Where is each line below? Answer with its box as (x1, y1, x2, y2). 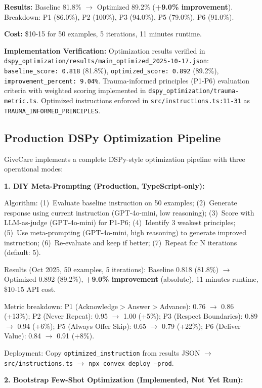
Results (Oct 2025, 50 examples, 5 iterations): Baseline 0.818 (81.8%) (4, 264, 219, 274)
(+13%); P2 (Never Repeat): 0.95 (4, 311, 108, 321)
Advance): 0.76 (159, 300, 206, 311)
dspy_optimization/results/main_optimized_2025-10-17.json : (4, 55, 209, 66)
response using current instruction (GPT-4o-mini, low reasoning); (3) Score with (4, 207, 254, 218)
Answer (127, 300, 150, 311)
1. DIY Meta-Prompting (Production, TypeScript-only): (4, 180, 205, 191)
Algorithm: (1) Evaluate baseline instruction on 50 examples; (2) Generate (4, 197, 237, 208)
